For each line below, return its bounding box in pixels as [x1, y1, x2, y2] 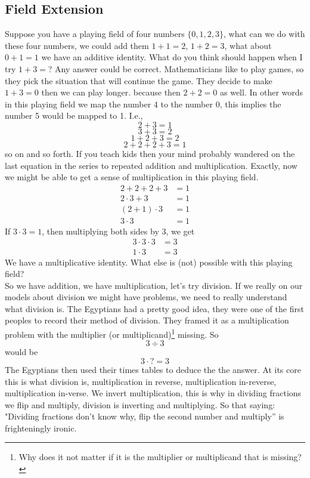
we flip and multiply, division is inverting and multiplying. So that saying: [5, 398, 275, 411]
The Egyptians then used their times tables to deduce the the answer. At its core [5, 363, 301, 375]
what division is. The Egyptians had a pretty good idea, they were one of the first [5, 302, 304, 314]
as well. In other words [219, 86, 303, 98]
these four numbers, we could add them [5, 39, 149, 51]
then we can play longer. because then [41, 86, 181, 98]
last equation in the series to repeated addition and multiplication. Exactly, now [5, 159, 297, 171]
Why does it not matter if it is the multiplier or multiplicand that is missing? [18, 451, 302, 463]
